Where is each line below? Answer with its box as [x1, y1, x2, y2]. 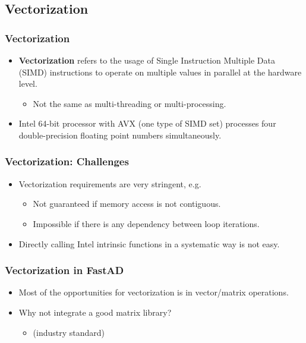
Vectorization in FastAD [5, 263, 124, 278]
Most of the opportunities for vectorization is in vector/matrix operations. [18, 286, 289, 298]
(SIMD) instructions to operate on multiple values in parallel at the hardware [18, 65, 302, 78]
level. [18, 77, 37, 90]
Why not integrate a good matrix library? [18, 306, 172, 318]
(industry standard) [33, 326, 105, 338]
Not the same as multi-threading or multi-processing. [33, 97, 226, 109]
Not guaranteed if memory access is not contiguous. [33, 197, 221, 210]
